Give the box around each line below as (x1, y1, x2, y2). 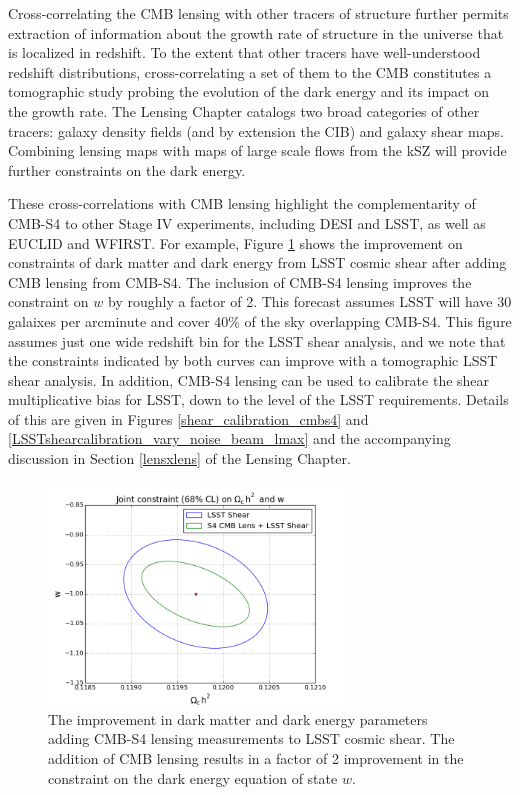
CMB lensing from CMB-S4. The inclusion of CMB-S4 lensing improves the (8, 271, 472, 292)
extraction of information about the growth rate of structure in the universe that (8, 22, 504, 43)
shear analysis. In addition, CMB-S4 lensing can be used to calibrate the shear (8, 369, 490, 390)
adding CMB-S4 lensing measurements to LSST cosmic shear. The (48, 728, 455, 749)
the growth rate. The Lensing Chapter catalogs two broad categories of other (8, 100, 480, 121)
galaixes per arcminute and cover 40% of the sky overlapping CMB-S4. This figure (8, 310, 512, 331)
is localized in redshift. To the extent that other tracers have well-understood (8, 42, 481, 63)
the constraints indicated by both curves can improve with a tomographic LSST (8, 350, 498, 371)
